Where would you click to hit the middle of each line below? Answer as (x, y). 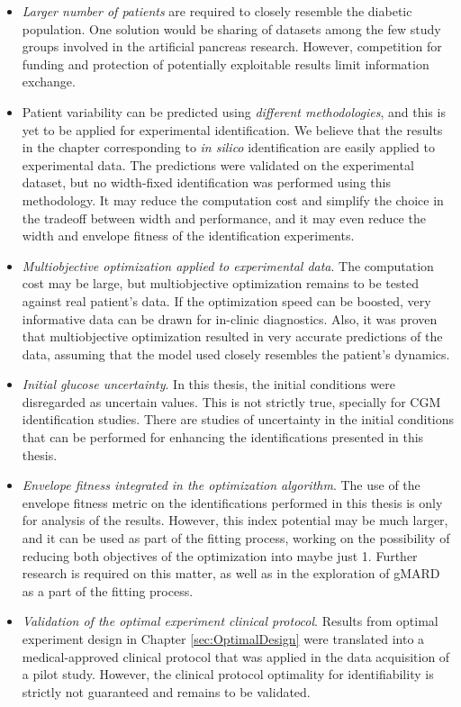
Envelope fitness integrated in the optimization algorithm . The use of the (221, 485)
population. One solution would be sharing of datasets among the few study (231, 28)
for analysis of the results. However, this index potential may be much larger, (235, 520)
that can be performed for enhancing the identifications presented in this (223, 437)
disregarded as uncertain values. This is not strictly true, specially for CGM (231, 401)
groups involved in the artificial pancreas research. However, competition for (232, 46)
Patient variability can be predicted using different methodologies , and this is (234, 111)
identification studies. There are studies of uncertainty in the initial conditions (238, 419)
